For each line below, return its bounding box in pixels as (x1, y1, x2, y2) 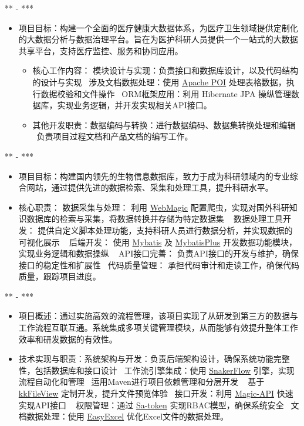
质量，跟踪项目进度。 (18, 270, 101, 282)
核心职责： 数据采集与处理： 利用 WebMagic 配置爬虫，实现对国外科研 (18, 201, 289, 213)
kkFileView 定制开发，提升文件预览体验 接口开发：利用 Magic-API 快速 (18, 387, 293, 400)
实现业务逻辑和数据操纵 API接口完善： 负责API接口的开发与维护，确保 (18, 247, 299, 259)
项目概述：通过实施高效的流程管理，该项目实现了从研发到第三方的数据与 (18, 309, 298, 322)
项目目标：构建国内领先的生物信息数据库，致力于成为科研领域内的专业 (18, 169, 290, 182)
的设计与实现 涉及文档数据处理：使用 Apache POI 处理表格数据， (32, 75, 286, 88)
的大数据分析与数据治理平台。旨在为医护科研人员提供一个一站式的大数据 (18, 33, 298, 45)
